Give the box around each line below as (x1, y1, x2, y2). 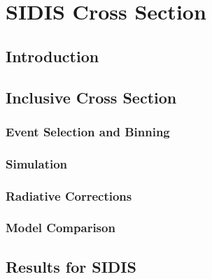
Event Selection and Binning (6, 122, 170, 140)
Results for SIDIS (6, 255, 136, 277)
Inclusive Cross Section (6, 86, 177, 108)
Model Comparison (6, 219, 115, 236)
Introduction (6, 45, 99, 66)
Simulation (6, 155, 68, 172)
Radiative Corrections (6, 187, 132, 204)
